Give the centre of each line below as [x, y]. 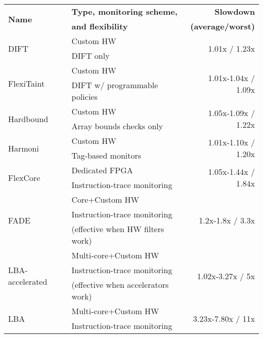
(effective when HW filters [118, 229]
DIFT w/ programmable [115, 85]
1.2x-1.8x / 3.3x [227, 220]
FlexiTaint [27, 83]
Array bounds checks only [117, 126]
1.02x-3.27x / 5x [226, 276]
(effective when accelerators [120, 285]
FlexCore [24, 177]
